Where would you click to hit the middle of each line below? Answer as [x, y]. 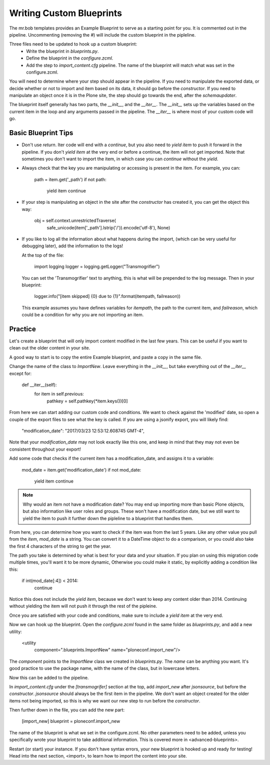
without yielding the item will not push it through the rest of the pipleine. [83, 606]
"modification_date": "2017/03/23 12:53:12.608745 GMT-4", [83, 431]
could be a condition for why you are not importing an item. [83, 315]
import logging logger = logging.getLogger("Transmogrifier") [97, 267]
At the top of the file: [43, 255]
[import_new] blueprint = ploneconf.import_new [71, 721]
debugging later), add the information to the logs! [72, 246]
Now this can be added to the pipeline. [49, 677]
